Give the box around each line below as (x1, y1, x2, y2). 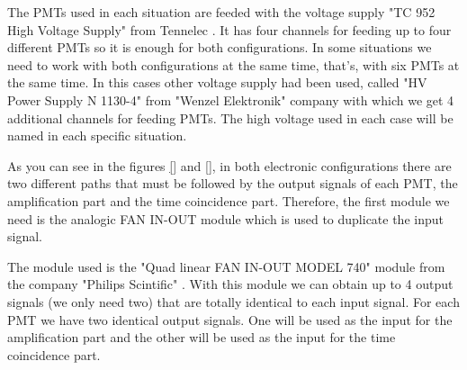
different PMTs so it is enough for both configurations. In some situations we (7, 38, 432, 57)
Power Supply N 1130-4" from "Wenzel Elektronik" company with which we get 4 (7, 90, 454, 109)
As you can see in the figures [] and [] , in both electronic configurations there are (7, 156, 452, 175)
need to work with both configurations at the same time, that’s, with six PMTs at (7, 55, 460, 74)
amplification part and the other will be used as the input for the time (7, 328, 396, 347)
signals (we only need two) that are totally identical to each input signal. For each (7, 292, 460, 311)
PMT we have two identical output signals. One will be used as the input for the (7, 310, 453, 329)
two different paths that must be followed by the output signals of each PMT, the (7, 174, 458, 193)
